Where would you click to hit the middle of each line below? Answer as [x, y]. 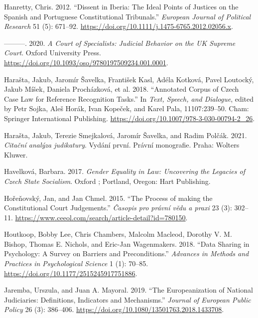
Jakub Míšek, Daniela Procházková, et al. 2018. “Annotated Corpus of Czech [122, 89]
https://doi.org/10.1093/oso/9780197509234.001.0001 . [86, 62]
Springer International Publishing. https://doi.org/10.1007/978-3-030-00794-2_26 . [129, 118]
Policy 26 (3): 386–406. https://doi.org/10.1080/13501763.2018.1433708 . [114, 309]
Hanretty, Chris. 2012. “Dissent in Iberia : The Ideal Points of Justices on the [121, 6]
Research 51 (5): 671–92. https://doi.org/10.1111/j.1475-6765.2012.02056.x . [119, 26]
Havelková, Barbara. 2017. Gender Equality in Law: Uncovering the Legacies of [125, 171]
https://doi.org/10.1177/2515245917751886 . [71, 273]
